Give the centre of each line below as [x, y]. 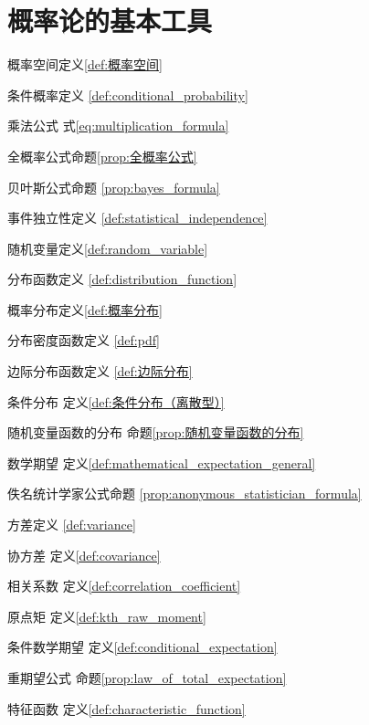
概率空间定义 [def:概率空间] [85, 64]
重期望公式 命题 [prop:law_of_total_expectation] [147, 678]
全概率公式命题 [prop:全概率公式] [102, 156]
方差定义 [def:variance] [72, 525]
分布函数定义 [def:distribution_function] [122, 279]
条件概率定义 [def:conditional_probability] [128, 95]
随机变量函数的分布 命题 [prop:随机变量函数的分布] [156, 432]
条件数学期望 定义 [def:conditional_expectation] [142, 647]
